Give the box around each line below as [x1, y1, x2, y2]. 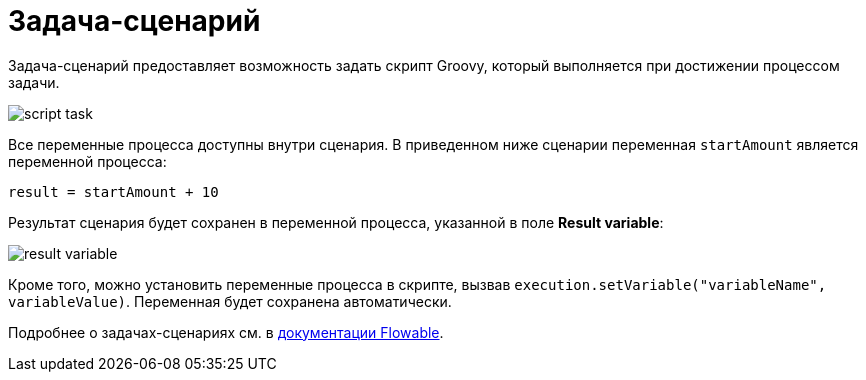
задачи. [8, 73, 60, 91]
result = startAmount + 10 [8, 183, 219, 200]
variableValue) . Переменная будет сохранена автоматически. [8, 292, 452, 310]
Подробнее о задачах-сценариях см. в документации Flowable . [8, 323, 444, 341]
